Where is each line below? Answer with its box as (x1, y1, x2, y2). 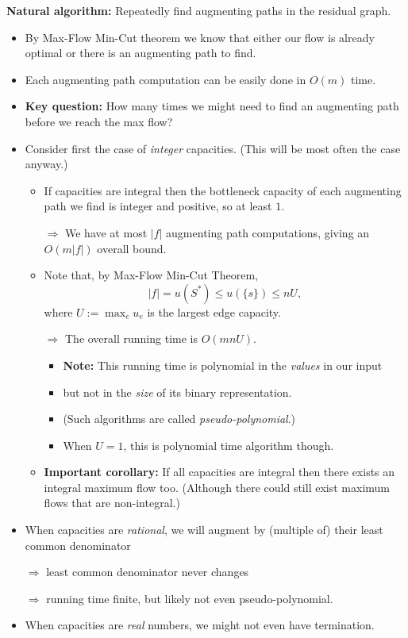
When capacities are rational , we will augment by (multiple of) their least (25, 521, 383, 538)
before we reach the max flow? (25, 113, 173, 129)
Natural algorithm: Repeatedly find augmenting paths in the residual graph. (6, 2, 391, 18)
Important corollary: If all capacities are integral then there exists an (44, 463, 395, 480)
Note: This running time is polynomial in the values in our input (63, 356, 383, 373)
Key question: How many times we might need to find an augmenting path (25, 98, 399, 114)
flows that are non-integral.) (44, 494, 180, 511)
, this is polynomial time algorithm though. (123, 436, 334, 453)
